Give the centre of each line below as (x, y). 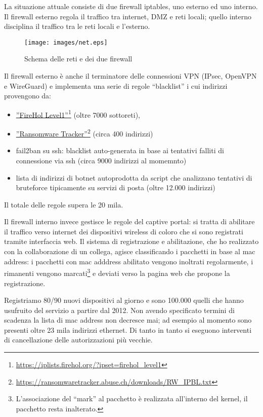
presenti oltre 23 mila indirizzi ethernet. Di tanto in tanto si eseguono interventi (128, 329)
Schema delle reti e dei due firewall (78, 59)
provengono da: (28, 96)
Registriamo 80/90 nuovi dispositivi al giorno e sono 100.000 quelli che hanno (124, 300)
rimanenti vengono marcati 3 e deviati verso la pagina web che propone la (117, 272)
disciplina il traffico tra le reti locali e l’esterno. (77, 26)
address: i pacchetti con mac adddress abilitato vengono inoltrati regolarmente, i (129, 261)
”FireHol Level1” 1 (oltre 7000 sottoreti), (78, 114)
